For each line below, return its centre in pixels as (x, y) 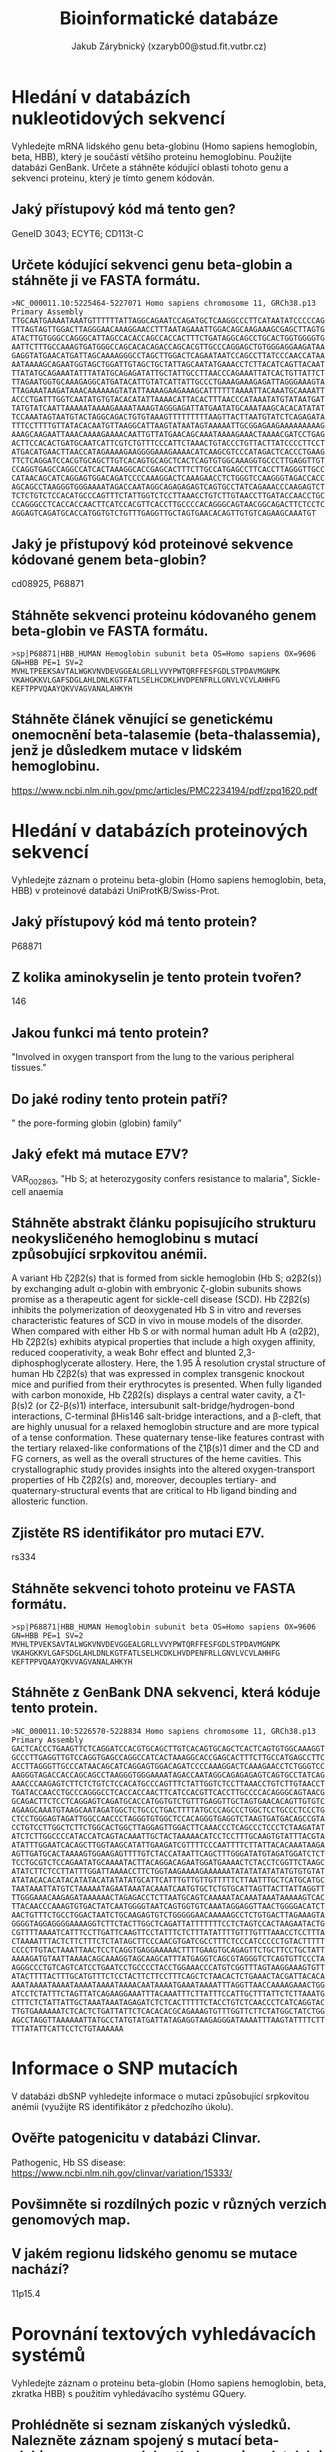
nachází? (40, 2269)
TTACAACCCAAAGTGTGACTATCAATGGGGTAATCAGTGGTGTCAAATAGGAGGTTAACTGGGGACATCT (168, 1906)
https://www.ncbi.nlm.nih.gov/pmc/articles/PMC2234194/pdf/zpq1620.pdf (164, 790)
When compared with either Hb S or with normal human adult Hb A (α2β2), (165, 1331)
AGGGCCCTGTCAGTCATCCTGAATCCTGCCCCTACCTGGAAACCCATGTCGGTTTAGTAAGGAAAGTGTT (168, 1967)
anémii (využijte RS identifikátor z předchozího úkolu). (122, 2106)
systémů (48, 2354)
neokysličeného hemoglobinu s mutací (135, 1238)
